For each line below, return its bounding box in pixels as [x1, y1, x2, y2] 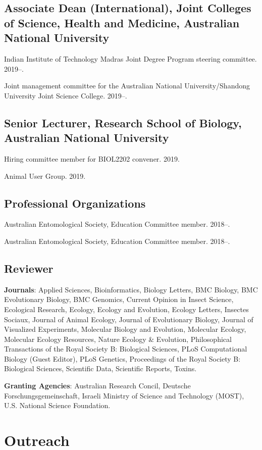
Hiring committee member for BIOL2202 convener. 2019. [4, 153, 180, 164]
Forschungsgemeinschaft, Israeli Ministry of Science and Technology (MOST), [4, 390, 244, 401]
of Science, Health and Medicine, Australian [4, 15, 240, 30]
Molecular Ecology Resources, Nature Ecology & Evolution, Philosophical [4, 333, 232, 344]
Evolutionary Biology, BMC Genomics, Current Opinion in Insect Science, [4, 294, 234, 305]
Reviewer [4, 260, 54, 276]
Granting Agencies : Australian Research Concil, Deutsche [4, 380, 191, 391]
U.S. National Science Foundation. [4, 400, 111, 411]
